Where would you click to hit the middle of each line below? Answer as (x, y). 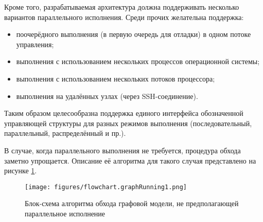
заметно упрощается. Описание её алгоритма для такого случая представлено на (130, 160)
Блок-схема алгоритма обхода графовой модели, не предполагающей (132, 203)
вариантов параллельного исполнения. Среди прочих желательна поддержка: (124, 17)
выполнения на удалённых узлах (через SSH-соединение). (107, 96)
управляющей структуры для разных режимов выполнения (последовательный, (128, 123)
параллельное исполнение (65, 213)
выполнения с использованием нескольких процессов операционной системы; (138, 61)
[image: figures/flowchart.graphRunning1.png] (106, 187)
